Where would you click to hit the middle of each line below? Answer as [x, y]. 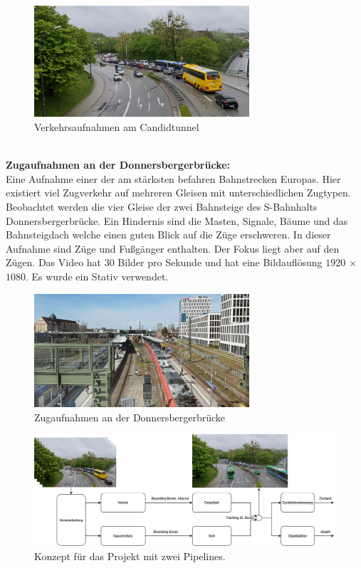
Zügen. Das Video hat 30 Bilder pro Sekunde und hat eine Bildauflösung [164, 262]
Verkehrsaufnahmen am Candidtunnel [117, 127]
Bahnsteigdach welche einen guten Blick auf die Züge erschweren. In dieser [168, 235]
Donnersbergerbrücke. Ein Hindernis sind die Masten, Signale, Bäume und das [177, 220]
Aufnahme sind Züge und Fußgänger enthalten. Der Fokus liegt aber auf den [173, 248]
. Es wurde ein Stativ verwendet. [97, 277]
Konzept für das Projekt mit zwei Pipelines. [130, 556]
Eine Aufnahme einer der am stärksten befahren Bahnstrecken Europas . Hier [173, 178]
